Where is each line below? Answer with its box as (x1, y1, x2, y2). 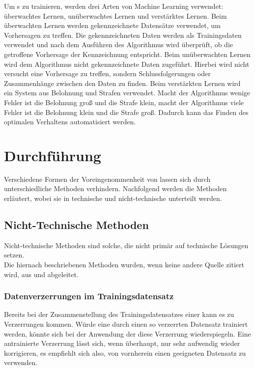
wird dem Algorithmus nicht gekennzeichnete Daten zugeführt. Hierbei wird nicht (4, 58, 250, 69)
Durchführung (4, 145, 101, 165)
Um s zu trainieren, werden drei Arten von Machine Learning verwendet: (4, 1, 224, 11)
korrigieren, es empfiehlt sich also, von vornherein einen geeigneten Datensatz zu (4, 347, 246, 358)
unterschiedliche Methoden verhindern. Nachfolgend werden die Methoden (4, 183, 227, 194)
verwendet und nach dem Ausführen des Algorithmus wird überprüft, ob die (4, 39, 233, 50)
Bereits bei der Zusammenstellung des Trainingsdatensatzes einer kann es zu (4, 309, 234, 319)
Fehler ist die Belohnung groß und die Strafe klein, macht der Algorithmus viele (4, 97, 244, 107)
